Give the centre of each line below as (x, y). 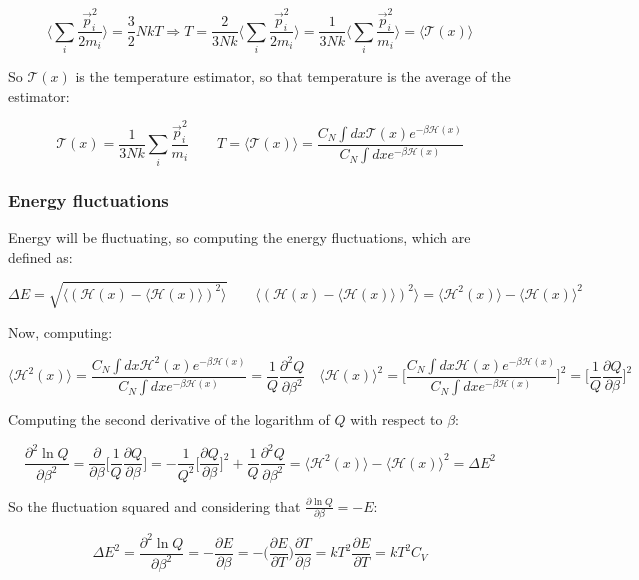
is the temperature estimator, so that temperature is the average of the (293, 76)
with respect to (396, 419)
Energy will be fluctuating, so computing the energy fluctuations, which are (239, 236)
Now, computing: (60, 331)
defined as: (40, 256)
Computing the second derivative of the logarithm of (169, 419)
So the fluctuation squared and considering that (154, 505)
